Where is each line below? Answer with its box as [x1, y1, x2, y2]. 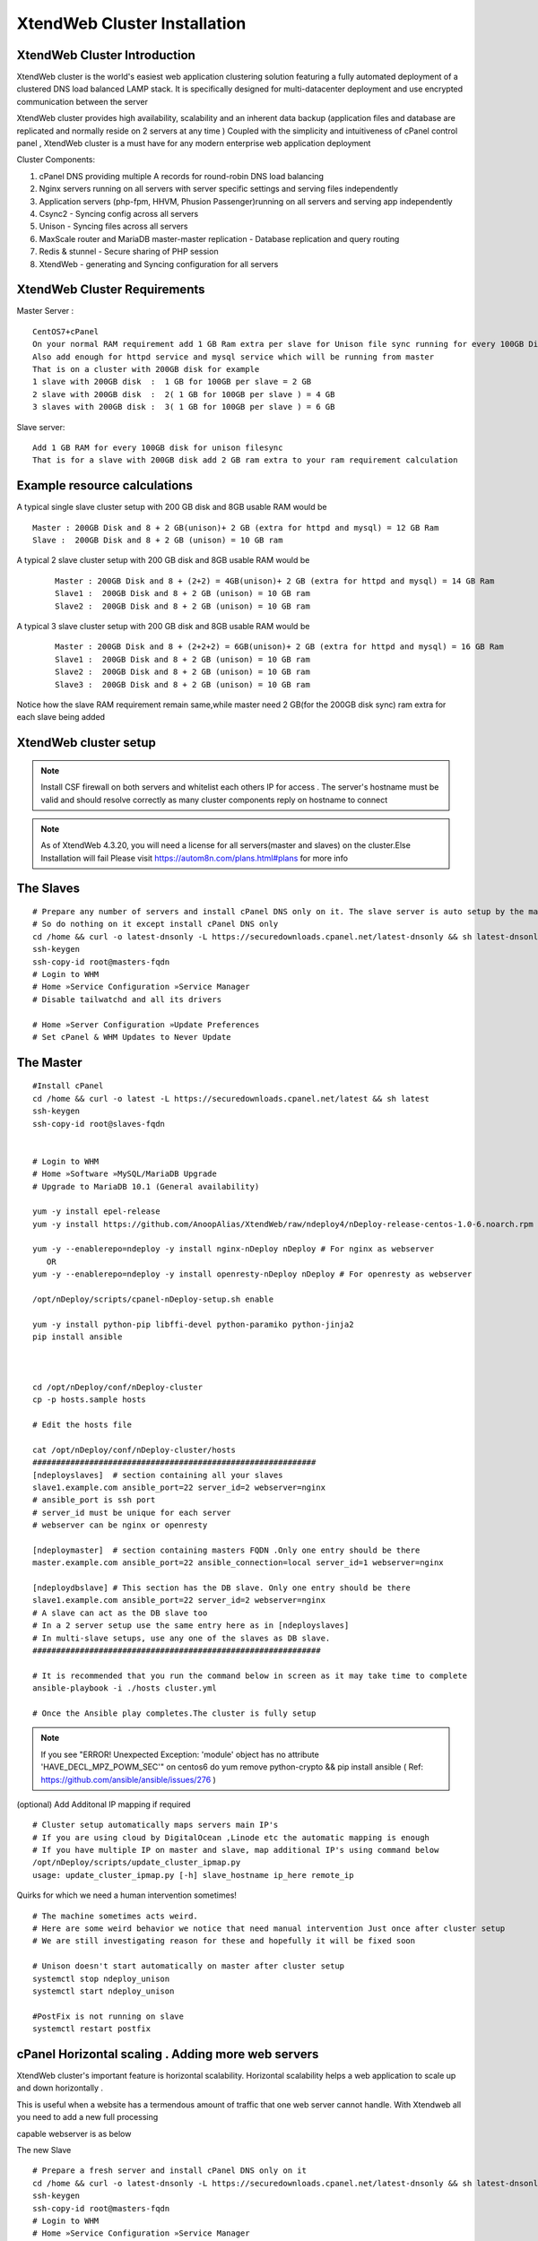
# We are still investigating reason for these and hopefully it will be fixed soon [32, 1936, 416, 1946]
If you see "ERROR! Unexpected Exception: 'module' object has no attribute [40, 1749, 320, 1760]
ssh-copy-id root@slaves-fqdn [32, 1119, 166, 1129]
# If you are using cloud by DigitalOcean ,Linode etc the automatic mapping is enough [32, 1832, 430, 1842]
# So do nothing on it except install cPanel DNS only [32, 919, 279, 930]
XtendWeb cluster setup [16, 735, 156, 750]
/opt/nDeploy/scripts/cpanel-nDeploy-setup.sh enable [32, 1294, 273, 1304]
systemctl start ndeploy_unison [32, 1986, 175, 1996]
